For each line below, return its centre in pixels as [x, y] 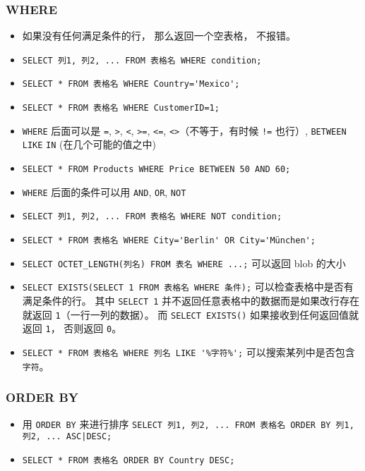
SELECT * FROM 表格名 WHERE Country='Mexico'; [131, 84]
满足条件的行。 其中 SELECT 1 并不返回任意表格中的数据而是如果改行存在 [191, 301]
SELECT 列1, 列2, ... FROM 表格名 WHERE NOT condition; [152, 217]
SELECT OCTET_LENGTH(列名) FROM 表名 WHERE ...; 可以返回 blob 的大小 [184, 263]
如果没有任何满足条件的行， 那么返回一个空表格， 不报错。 [159, 36]
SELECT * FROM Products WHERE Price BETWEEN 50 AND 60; [156, 170]
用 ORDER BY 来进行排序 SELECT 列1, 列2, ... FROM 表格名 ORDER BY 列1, [188, 423]
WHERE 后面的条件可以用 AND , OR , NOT [104, 191]
